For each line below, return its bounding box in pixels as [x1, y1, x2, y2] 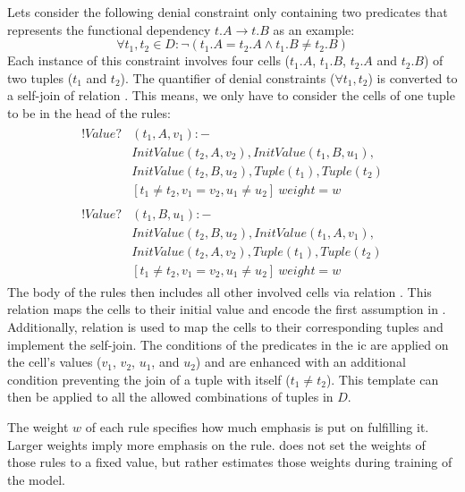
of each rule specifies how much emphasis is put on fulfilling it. [85, 418, 429, 437]
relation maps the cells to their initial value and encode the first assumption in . [7, 300, 446, 318]
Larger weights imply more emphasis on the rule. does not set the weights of [7, 435, 426, 454]
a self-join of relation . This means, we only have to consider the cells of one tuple [7, 86, 455, 105]
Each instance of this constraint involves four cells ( [7, 51, 291, 70]
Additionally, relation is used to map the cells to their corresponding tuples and [7, 318, 444, 336]
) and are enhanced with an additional [195, 352, 406, 371]
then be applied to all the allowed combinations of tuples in [7, 387, 334, 406]
